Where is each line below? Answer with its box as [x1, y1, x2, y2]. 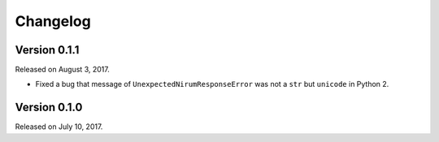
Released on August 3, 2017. [15, 65, 110, 75]
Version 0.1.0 [15, 101, 83, 114]
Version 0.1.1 [15, 43, 80, 57]
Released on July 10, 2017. [15, 122, 103, 131]
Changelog [15, 12, 91, 30]
